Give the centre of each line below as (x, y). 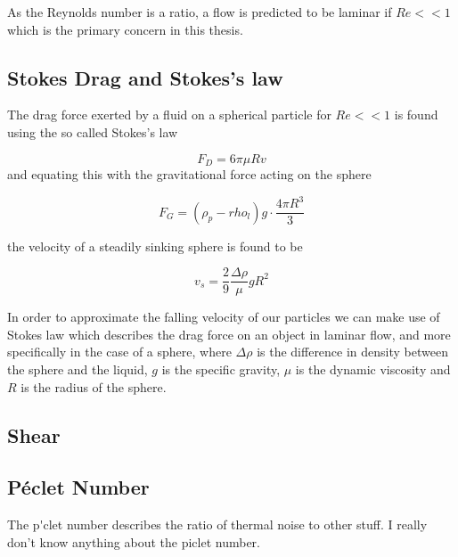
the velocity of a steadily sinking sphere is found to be (155, 246)
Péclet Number (78, 487)
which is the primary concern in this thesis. (125, 29)
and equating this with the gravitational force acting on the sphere (189, 174)
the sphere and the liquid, (78, 369)
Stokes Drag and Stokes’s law (145, 77)
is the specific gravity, (221, 369)
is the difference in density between (352, 352)
